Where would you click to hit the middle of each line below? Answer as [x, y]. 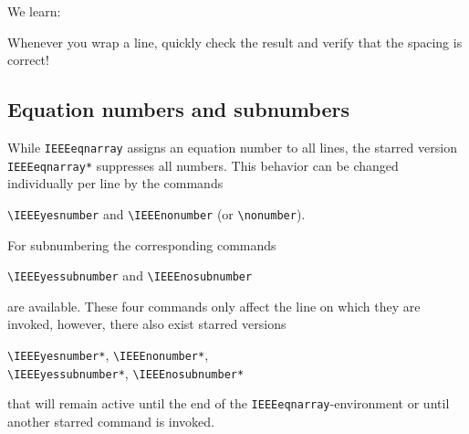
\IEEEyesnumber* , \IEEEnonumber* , [108, 354]
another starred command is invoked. [111, 421]
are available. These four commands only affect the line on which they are [214, 306]
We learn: [34, 11]
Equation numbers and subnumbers [178, 109]
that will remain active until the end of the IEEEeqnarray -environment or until [229, 403]
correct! [28, 60]
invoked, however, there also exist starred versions [147, 324]
